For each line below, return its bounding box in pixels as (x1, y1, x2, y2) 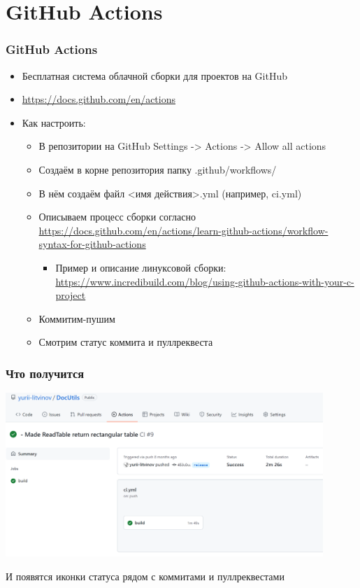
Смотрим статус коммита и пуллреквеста (38, 335, 213, 349)
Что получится (6, 364, 85, 381)
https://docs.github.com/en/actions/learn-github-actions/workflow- (38, 223, 329, 237)
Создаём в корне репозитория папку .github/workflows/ (38, 162, 277, 176)
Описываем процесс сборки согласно (38, 209, 196, 224)
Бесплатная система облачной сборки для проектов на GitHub (22, 68, 287, 83)
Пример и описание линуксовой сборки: (55, 260, 226, 274)
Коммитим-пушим (38, 311, 115, 325)
